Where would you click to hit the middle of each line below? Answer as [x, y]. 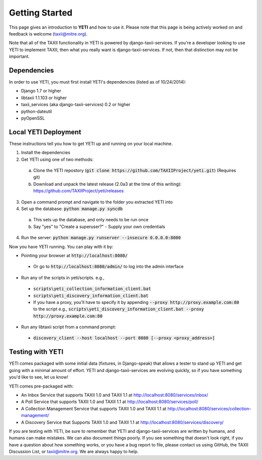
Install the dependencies [46, 153]
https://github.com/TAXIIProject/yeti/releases [78, 191]
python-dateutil [37, 111]
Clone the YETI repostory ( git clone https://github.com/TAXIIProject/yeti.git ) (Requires [135, 171]
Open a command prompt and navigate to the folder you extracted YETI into [97, 202]
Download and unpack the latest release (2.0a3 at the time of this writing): [107, 184]
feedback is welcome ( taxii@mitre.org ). [48, 34]
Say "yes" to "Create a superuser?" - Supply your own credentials [99, 227]
